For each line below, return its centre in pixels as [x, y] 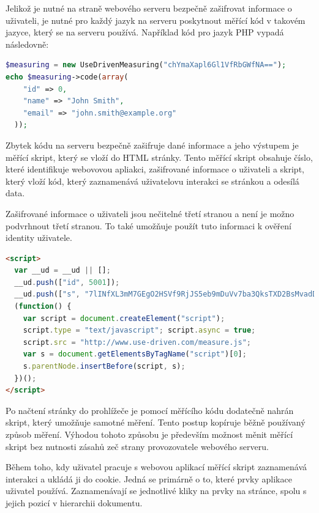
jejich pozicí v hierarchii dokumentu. [74, 502]
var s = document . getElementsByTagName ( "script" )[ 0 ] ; [135, 354]
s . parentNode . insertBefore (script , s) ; [104, 367]
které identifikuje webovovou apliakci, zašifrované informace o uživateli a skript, [155, 169]
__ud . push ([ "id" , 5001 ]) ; [67, 282]
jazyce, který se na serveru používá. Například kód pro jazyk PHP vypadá [145, 32]
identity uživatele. [39, 238]
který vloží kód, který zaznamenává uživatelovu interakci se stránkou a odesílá [152, 181]
